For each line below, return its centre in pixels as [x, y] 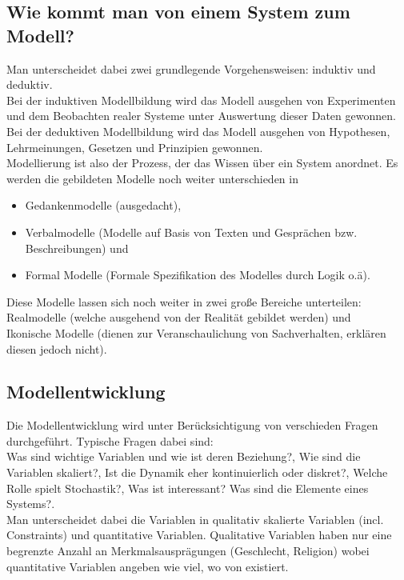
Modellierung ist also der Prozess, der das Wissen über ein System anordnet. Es [202, 163]
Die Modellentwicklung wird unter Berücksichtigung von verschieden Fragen [192, 425]
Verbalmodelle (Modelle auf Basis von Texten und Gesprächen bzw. [191, 232]
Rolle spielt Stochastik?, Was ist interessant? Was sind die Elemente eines [188, 488]
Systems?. [31, 504]
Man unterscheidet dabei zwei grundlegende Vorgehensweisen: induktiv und [191, 68]
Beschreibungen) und [77, 248]
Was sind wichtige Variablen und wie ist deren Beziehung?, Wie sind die [184, 456]
